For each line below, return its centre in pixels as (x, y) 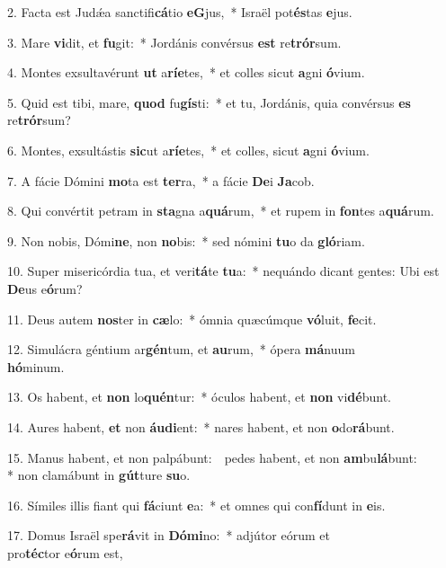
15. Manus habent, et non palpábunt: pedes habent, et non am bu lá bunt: (212, 457)
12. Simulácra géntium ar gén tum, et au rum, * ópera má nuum (181, 349)
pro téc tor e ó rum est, (65, 552)
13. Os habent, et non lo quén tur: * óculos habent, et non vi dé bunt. (199, 397)
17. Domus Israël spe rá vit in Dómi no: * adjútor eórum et (169, 535)
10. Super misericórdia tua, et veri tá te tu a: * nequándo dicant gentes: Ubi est (223, 271)
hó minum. (36, 366)
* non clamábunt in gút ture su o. (99, 475)
